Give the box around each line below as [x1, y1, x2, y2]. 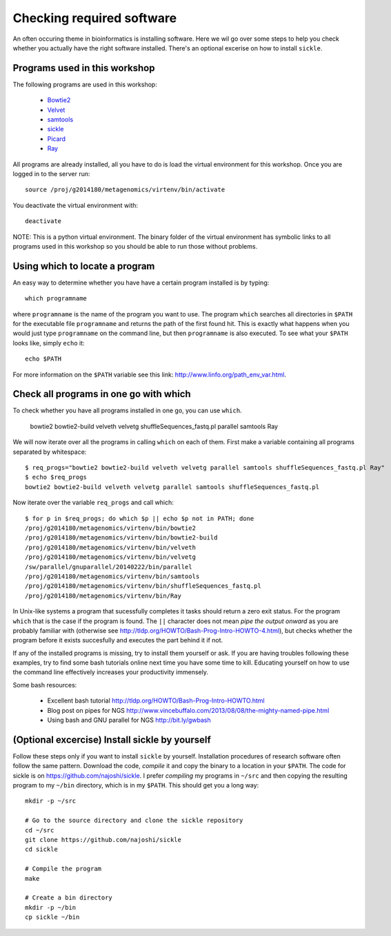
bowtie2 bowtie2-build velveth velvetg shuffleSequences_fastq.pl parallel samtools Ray [30, 422, 279, 430]
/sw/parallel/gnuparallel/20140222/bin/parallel [25, 563, 192, 571]
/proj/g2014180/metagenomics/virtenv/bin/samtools [25, 572, 200, 580]
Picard [47, 135, 66, 143]
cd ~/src [25, 826, 54, 834]
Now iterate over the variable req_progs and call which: [12, 498, 174, 507]
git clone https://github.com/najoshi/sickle [25, 836, 182, 844]
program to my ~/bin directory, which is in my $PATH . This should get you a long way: [12, 781, 259, 790]
